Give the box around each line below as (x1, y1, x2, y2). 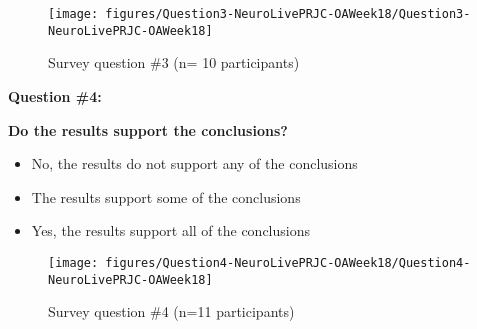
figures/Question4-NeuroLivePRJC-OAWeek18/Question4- (105, 255, 471, 270)
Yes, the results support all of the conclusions (31, 220, 311, 241)
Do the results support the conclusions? (8, 119, 288, 140)
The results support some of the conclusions (31, 186, 301, 207)
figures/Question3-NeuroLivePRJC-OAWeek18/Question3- (105, 7, 471, 21)
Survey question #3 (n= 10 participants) (48, 52, 300, 73)
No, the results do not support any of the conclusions (31, 153, 358, 174)
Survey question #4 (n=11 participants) (48, 301, 295, 322)
